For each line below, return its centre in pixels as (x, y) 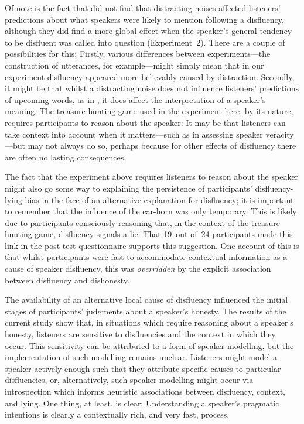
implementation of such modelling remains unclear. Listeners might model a (141, 357)
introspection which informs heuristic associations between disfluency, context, (145, 391)
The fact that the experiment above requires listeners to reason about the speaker (152, 177)
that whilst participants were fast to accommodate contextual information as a (146, 257)
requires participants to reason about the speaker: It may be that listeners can (145, 122)
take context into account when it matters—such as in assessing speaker (134, 134)
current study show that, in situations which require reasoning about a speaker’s (149, 322)
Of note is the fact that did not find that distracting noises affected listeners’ (143, 8)
